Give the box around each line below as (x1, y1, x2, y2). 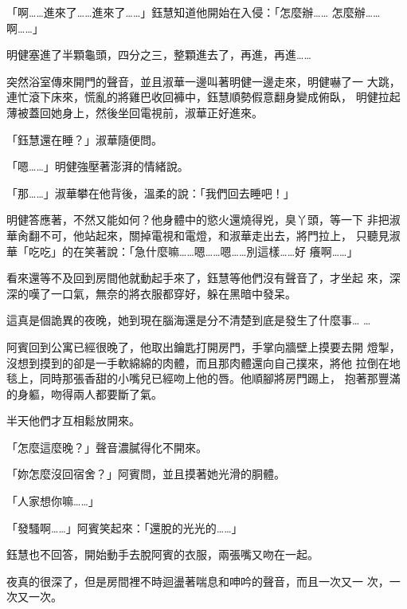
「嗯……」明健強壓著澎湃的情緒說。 (6, 158, 189, 175)
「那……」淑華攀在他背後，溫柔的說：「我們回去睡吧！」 (6, 184, 295, 201)
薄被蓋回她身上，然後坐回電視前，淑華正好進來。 (6, 104, 263, 120)
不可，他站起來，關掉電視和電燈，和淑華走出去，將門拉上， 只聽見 (39, 226, 389, 243)
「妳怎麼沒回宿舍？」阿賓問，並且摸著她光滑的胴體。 (6, 466, 285, 482)
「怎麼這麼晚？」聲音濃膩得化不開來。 (6, 438, 207, 455)
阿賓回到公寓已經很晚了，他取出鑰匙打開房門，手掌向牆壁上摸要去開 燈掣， (6, 338, 401, 355)
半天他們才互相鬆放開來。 (6, 412, 140, 429)
